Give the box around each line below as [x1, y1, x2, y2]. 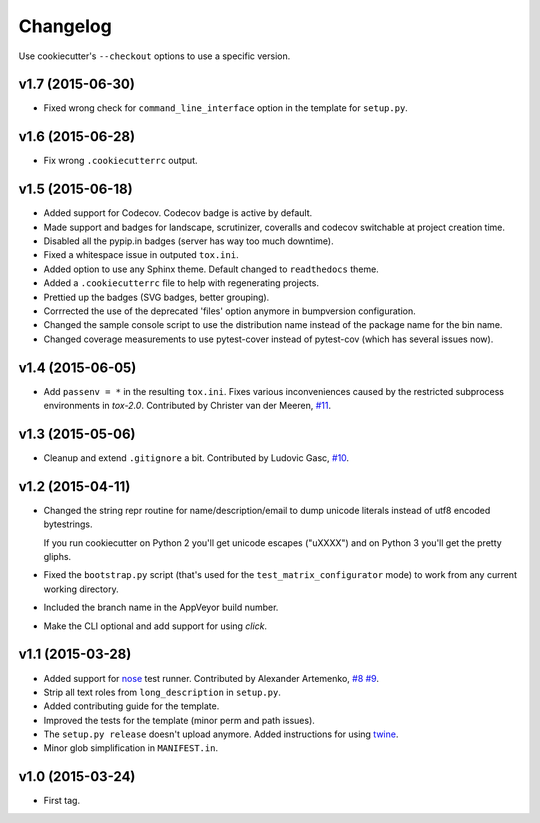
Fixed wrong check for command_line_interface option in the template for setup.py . [43, 102, 409, 114]
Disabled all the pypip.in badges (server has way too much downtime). [43, 235, 334, 247]
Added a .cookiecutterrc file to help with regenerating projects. [43, 277, 320, 289]
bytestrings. [43, 518, 94, 530]
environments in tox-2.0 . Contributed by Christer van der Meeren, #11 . [43, 400, 332, 412]
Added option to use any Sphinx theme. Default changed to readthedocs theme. [43, 263, 379, 275]
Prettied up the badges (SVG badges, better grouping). [43, 291, 270, 303]
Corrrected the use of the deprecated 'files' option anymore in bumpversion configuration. [43, 305, 417, 317]
